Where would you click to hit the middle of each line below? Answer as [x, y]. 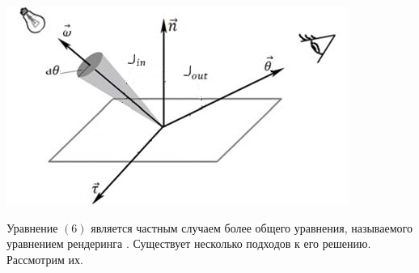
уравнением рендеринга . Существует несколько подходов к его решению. [189, 243]
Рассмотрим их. [45, 259]
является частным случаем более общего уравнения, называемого [252, 227]
